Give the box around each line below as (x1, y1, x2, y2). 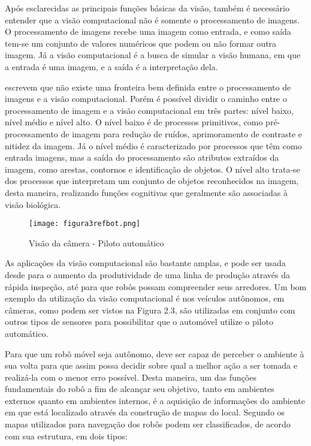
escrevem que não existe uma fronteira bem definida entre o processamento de (5, 80, 291, 93)
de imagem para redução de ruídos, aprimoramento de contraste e (61, 127, 302, 140)
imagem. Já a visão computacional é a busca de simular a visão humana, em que (5, 49, 301, 61)
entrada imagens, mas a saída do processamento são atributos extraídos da (5, 151, 279, 164)
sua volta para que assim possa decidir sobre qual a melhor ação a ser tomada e (5, 359, 297, 372)
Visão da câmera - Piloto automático (29, 236, 164, 249)
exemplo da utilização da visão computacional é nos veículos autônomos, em (5, 292, 285, 305)
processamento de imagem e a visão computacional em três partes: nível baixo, (5, 104, 294, 116)
